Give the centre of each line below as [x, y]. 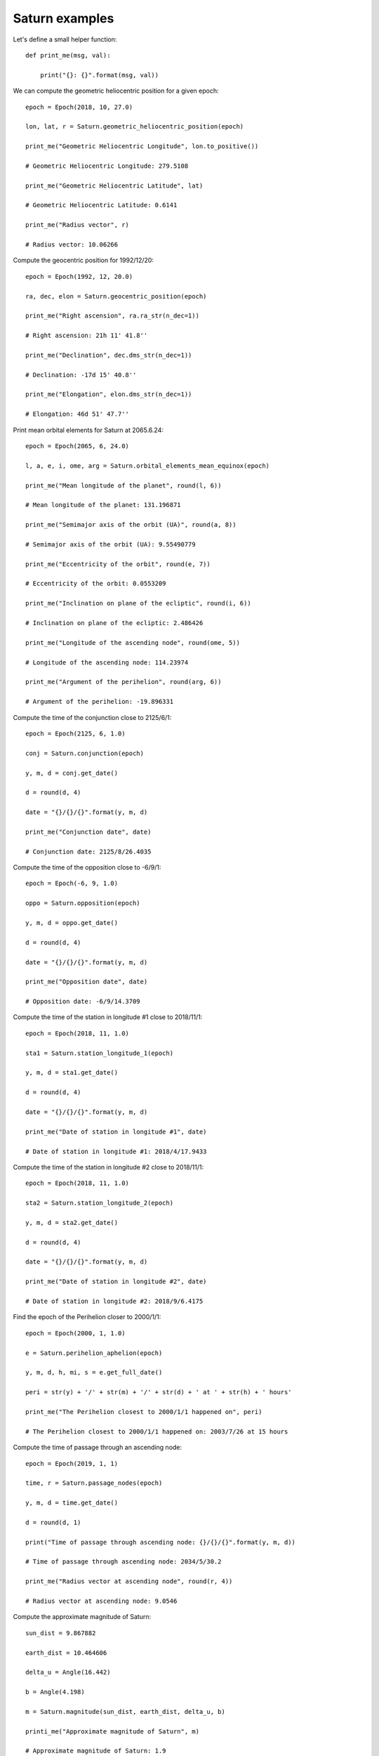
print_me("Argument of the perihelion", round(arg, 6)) [124, 682]
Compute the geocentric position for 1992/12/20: [84, 261]
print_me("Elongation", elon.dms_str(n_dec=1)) [109, 394]
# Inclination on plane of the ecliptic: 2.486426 [114, 623]
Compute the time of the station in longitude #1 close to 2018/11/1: [108, 1017]
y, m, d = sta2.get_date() [72, 1223]
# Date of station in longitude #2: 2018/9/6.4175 [114, 1302]
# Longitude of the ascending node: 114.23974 [107, 662]
